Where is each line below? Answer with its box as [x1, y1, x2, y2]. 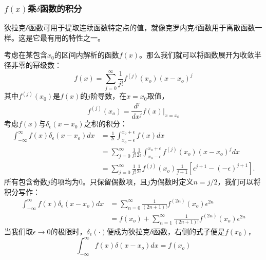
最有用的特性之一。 [40, 32, 105, 43]
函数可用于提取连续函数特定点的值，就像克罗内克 [29, 22, 195, 33]
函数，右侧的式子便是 [153, 226, 225, 237]
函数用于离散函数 [197, 22, 255, 33]
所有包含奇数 [4, 176, 47, 187]
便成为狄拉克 [106, 226, 150, 237]
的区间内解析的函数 [54, 49, 119, 60]
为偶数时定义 [150, 176, 194, 187]
